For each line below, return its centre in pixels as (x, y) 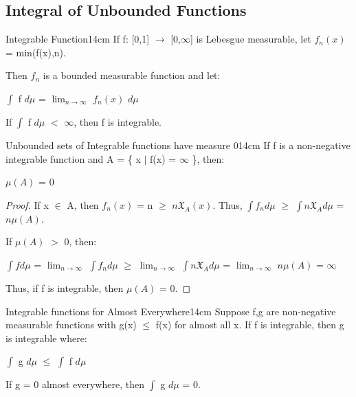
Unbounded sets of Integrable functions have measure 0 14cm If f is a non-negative (178, 145)
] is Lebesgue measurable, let (251, 39)
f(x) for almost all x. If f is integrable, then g (250, 325)
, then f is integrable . (118, 121)
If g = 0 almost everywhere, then (75, 384)
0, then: (80, 241)
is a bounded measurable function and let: (132, 75)
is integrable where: (46, 338)
